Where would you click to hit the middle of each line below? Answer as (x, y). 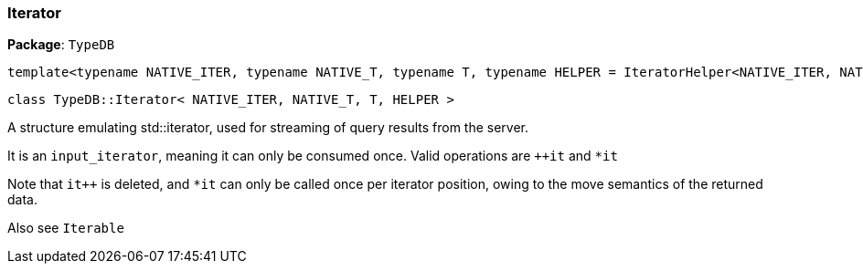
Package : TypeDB (61, 45)
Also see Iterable (66, 228)
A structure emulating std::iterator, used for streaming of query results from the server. (268, 128)
